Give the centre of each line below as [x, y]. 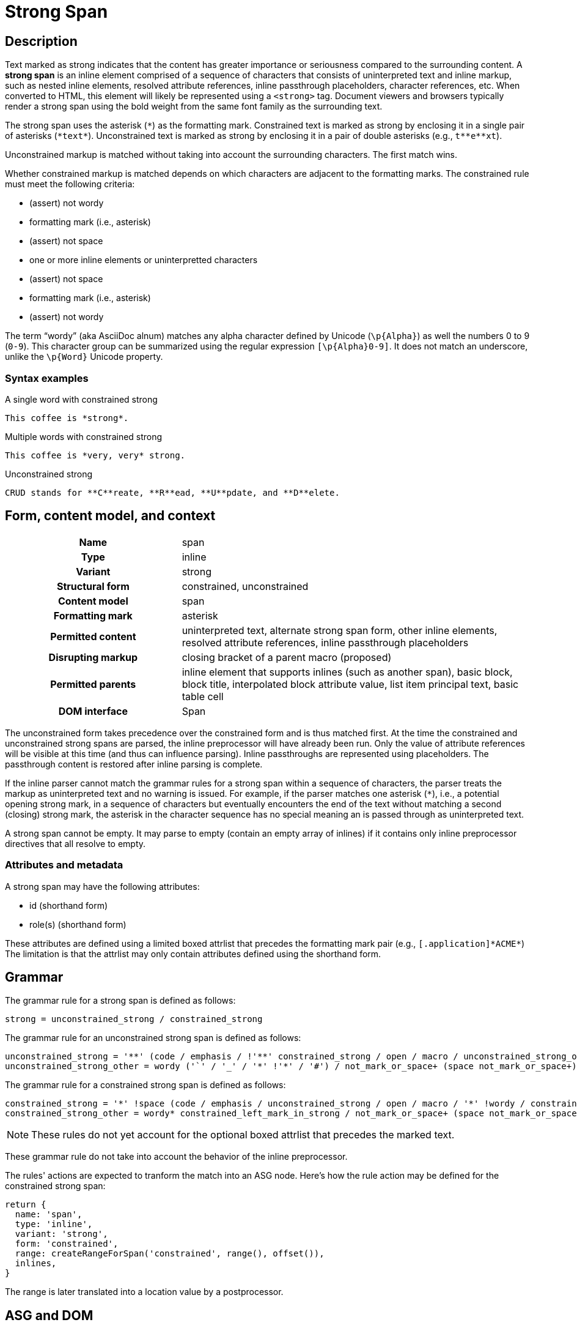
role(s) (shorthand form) [78, 924]
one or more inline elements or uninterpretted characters [144, 260]
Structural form [93, 586]
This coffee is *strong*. [67, 418]
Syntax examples [47, 378]
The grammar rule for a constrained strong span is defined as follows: [145, 1085]
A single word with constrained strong [81, 399]
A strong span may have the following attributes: [102, 886]
